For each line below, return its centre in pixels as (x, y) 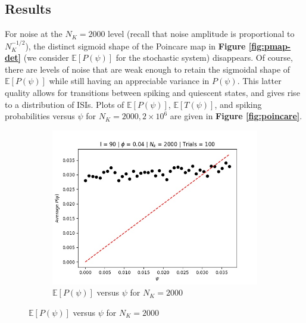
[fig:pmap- (270, 46)
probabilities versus (40, 116)
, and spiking (238, 104)
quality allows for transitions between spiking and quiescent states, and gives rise (152, 92)
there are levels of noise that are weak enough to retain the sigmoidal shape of (148, 69)
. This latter (259, 81)
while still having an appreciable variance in (129, 81)
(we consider (46, 58)
